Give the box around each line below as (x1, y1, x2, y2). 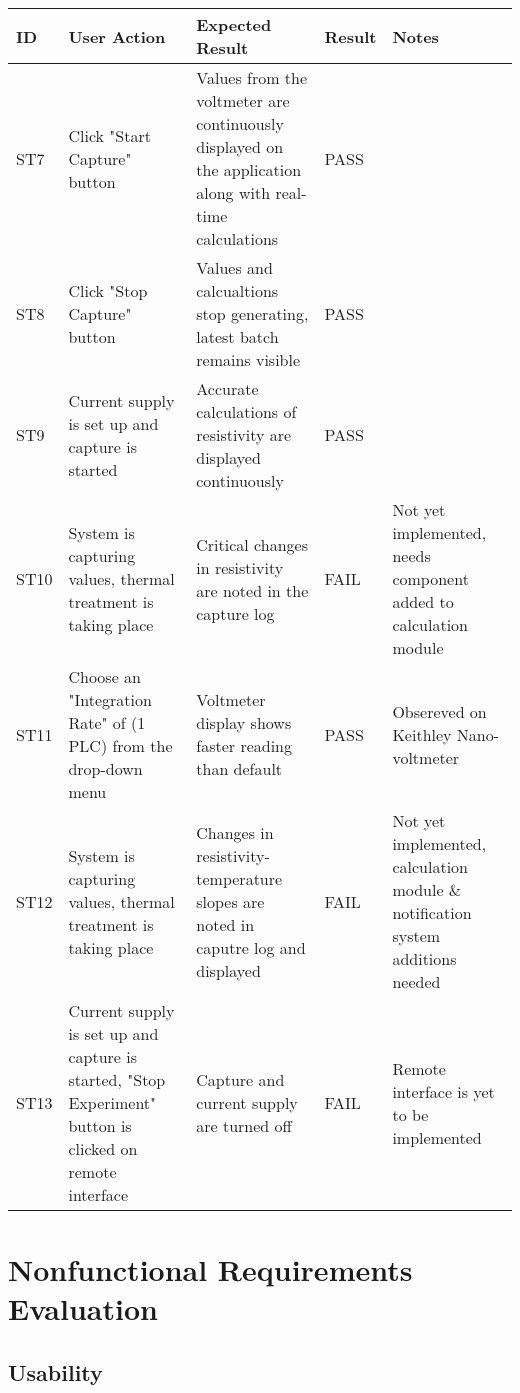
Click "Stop (68, 279, 148, 302)
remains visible (196, 348, 301, 371)
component (392, 567, 469, 590)
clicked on (68, 1137, 138, 1160)
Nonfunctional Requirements (8, 1249, 413, 1290)
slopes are (196, 889, 265, 913)
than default (196, 757, 283, 780)
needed (392, 970, 441, 993)
